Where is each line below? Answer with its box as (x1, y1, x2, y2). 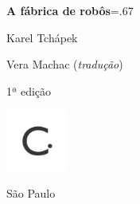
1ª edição (6, 82, 52, 99)
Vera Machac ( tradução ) (6, 56, 123, 73)
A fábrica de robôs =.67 (6, 2, 134, 18)
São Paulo (6, 184, 56, 201)
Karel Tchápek (6, 29, 78, 45)
